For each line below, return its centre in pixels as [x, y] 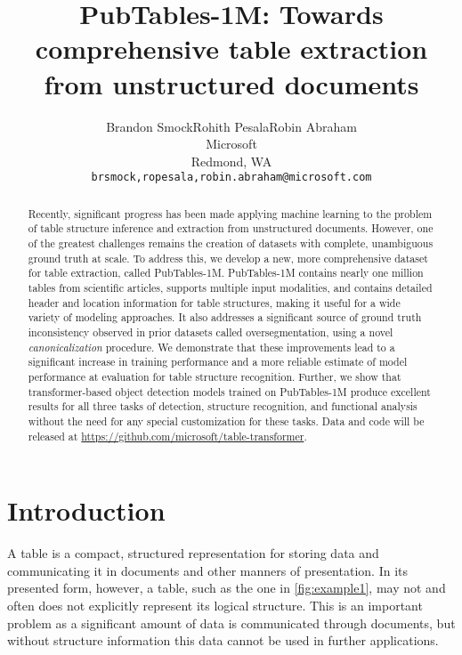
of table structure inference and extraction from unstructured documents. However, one [231, 228]
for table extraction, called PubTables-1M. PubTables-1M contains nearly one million [226, 273]
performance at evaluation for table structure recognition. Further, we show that [215, 376]
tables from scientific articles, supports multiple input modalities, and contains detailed [230, 288]
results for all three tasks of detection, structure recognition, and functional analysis [223, 406]
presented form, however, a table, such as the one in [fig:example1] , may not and [227, 588]
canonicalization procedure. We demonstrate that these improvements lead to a [211, 347]
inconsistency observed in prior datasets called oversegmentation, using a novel [211, 332]
